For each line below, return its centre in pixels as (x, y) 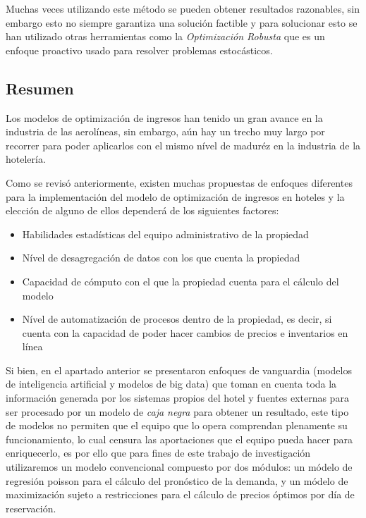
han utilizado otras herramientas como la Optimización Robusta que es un (165, 36)
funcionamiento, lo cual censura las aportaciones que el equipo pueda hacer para (179, 439)
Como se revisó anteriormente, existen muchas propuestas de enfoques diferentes (179, 182)
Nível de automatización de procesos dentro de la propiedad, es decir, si (177, 319)
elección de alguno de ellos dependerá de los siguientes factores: (142, 210)
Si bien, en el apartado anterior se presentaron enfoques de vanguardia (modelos (179, 370)
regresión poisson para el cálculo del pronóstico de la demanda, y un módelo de (177, 480)
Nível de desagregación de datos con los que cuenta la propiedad (161, 258)
